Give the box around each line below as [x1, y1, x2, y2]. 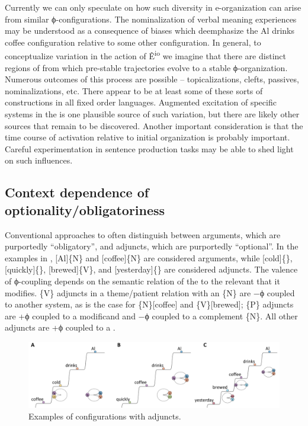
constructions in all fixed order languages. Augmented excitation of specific [5, 96, 277, 108]
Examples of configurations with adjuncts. [28, 410, 181, 422]
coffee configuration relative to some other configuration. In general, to [5, 36, 261, 48]
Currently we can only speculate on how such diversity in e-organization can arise [5, 1, 301, 13]
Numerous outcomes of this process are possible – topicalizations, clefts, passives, [5, 73, 299, 85]
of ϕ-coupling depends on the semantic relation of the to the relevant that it [5, 274, 280, 287]
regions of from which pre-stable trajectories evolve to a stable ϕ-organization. [5, 61, 288, 73]
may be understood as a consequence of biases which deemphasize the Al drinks [5, 24, 295, 37]
